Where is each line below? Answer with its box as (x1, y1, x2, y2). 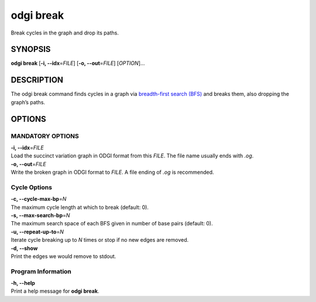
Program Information (11, 267, 71, 275)
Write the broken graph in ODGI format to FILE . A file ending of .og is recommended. (11, 169, 214, 176)
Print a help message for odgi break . (11, 287, 99, 295)
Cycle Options (11, 183, 53, 191)
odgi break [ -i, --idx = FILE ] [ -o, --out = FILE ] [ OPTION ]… (11, 60, 145, 67)
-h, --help (11, 280, 35, 287)
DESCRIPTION (11, 75, 64, 85)
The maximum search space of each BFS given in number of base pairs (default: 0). (11, 220, 213, 227)
